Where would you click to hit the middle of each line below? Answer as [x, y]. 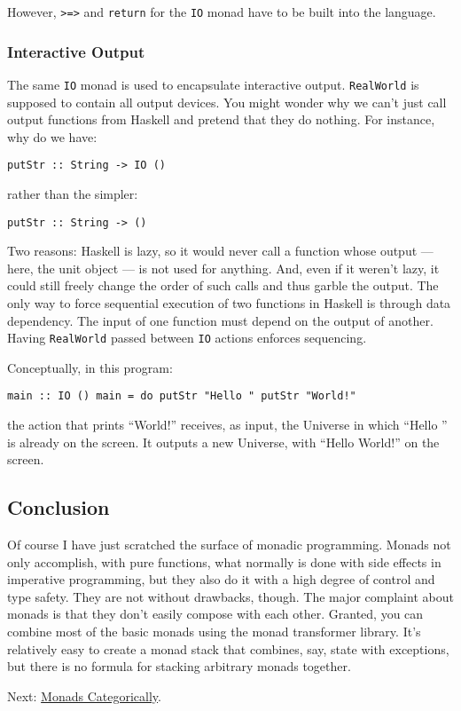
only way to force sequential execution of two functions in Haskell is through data [229, 303]
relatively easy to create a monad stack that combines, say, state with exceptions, [228, 648]
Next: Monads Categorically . [84, 695]
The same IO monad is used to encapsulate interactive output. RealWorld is [213, 84]
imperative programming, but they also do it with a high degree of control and [221, 579]
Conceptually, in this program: [90, 367]
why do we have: [52, 136]
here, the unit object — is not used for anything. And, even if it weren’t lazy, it [223, 268]
